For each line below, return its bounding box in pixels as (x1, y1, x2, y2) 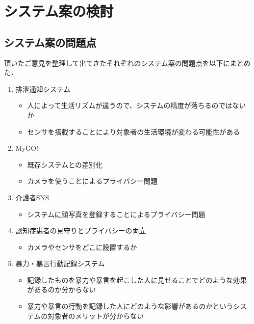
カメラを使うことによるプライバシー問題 (27, 176, 157, 186)
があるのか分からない (27, 284, 96, 295)
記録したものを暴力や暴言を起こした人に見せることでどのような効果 (27, 274, 247, 285)
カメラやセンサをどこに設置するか (27, 242, 137, 252)
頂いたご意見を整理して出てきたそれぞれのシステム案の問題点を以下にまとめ (4, 57, 251, 68)
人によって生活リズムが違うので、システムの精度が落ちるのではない (27, 100, 246, 110)
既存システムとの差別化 (27, 159, 103, 169)
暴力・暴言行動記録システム (15, 258, 105, 269)
